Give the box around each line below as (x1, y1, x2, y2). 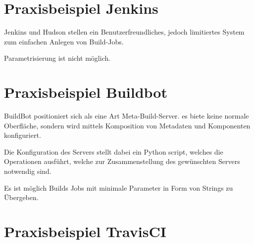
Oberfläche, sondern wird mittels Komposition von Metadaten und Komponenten (4, 120, 251, 130)
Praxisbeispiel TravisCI (4, 221, 166, 241)
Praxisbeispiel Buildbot (4, 82, 167, 102)
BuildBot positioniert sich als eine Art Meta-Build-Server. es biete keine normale (4, 111, 249, 121)
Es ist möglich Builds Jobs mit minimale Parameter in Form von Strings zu (4, 182, 233, 193)
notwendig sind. (4, 166, 51, 176)
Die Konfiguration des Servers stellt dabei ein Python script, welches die (4, 146, 223, 157)
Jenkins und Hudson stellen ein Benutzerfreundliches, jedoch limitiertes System (4, 27, 245, 37)
